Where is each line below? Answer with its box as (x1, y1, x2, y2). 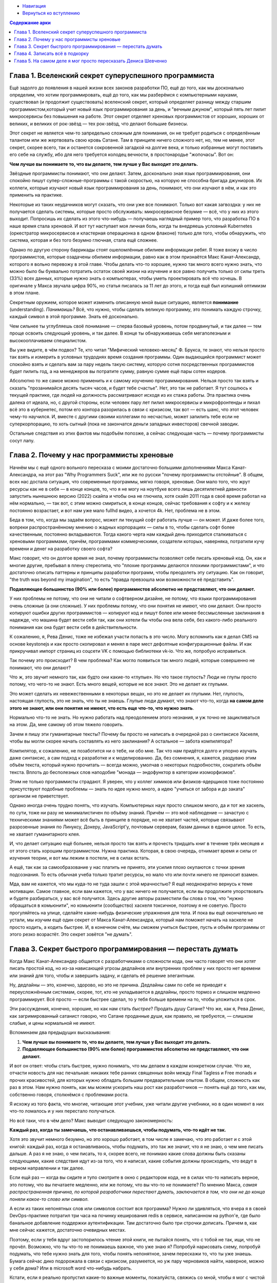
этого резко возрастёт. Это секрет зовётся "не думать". (9, 931, 133, 937)
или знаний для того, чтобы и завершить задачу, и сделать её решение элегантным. (9, 973, 195, 979)
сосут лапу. (9, 437, 35, 443)
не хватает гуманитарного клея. (9, 831, 81, 837)
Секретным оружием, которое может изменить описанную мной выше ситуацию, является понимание (9, 299, 239, 305)
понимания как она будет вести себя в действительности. (9, 624, 138, 630)
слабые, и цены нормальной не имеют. (9, 1020, 96, 1026)
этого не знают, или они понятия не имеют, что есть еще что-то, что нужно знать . (9, 705, 194, 711)
